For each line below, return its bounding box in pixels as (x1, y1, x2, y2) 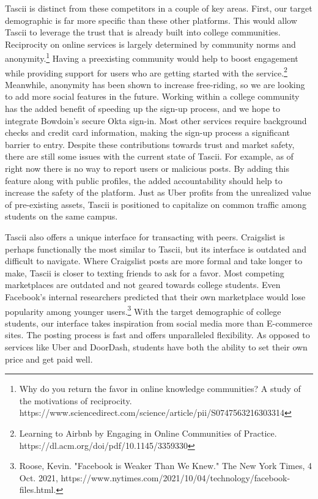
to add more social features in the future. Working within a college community (5, 90, 300, 103)
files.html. (19, 483, 56, 496)
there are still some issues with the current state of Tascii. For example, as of (5, 150, 294, 163)
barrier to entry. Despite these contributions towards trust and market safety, (5, 138, 295, 150)
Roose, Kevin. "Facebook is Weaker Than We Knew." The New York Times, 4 (19, 459, 312, 472)
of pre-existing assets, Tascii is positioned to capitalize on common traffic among (5, 198, 306, 210)
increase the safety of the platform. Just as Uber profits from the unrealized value (5, 186, 311, 199)
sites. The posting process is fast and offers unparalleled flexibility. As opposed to (5, 328, 310, 341)
